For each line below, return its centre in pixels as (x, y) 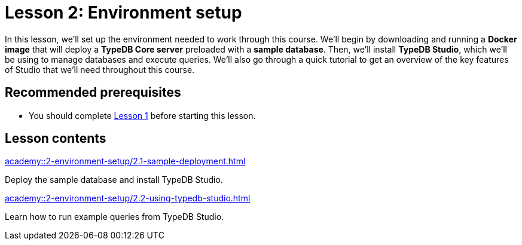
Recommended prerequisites (93, 93)
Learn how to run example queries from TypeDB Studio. (115, 217)
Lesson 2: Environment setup (123, 13)
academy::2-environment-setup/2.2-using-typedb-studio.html (128, 198)
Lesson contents (56, 139)
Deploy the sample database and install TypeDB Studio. (114, 180)
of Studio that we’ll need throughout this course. (100, 69)
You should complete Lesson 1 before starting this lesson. (142, 115)
